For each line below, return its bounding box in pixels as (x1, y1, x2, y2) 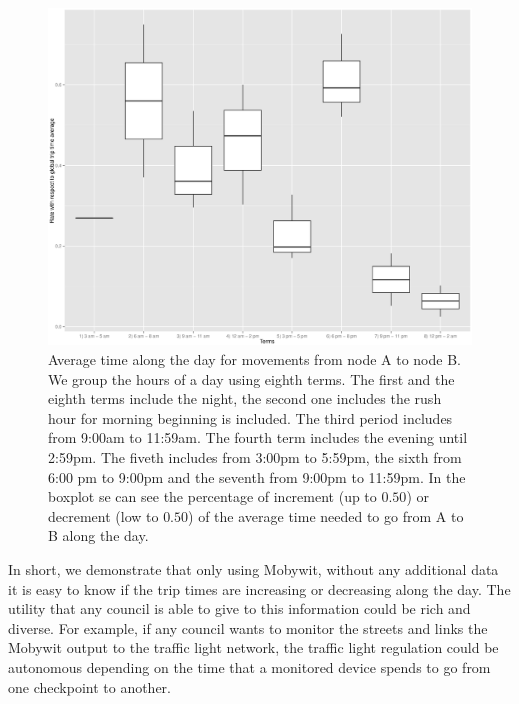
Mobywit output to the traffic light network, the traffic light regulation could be (8, 637, 499, 658)
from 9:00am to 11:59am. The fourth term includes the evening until (48, 427, 468, 448)
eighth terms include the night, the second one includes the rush (48, 388, 442, 409)
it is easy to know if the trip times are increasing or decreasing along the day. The (8, 578, 511, 599)
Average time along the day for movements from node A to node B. (48, 349, 461, 370)
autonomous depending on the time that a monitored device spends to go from (8, 656, 491, 677)
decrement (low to (48, 505, 159, 526)
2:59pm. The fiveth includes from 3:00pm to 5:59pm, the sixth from (48, 447, 462, 468)
